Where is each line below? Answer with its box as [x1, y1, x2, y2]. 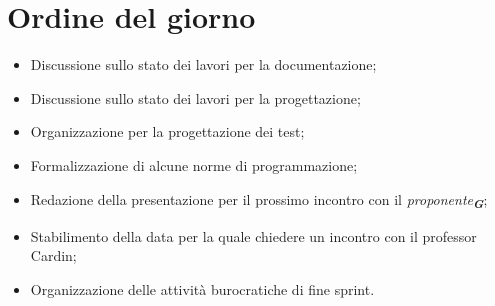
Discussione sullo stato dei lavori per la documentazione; [30, 54, 377, 75]
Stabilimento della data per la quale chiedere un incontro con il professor [30, 225, 477, 246]
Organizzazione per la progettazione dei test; [30, 121, 305, 142]
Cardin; [30, 245, 77, 266]
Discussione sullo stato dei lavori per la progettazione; [30, 87, 361, 108]
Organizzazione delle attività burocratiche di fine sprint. [30, 278, 375, 299]
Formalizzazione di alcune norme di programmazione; [30, 154, 358, 175]
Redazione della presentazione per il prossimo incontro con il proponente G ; [30, 188, 488, 213]
